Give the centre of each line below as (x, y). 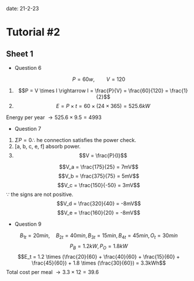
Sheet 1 (20, 54)
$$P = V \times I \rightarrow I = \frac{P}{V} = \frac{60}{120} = (93, 91)
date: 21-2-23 (23, 9)
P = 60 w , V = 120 (99, 79)
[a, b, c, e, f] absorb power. (48, 146)
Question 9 (28, 224)
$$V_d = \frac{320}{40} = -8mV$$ (99, 204)
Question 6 (28, 68)
